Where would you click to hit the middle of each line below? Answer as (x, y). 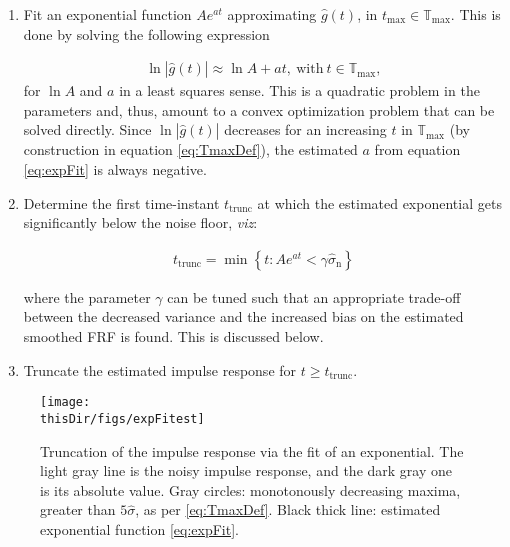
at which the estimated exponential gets (379, 202)
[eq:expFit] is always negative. (115, 169)
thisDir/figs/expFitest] (122, 418)
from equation (417, 149)
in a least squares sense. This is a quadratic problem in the (299, 90)
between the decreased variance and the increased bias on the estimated (243, 316)
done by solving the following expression (146, 33)
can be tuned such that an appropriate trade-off (314, 296)
